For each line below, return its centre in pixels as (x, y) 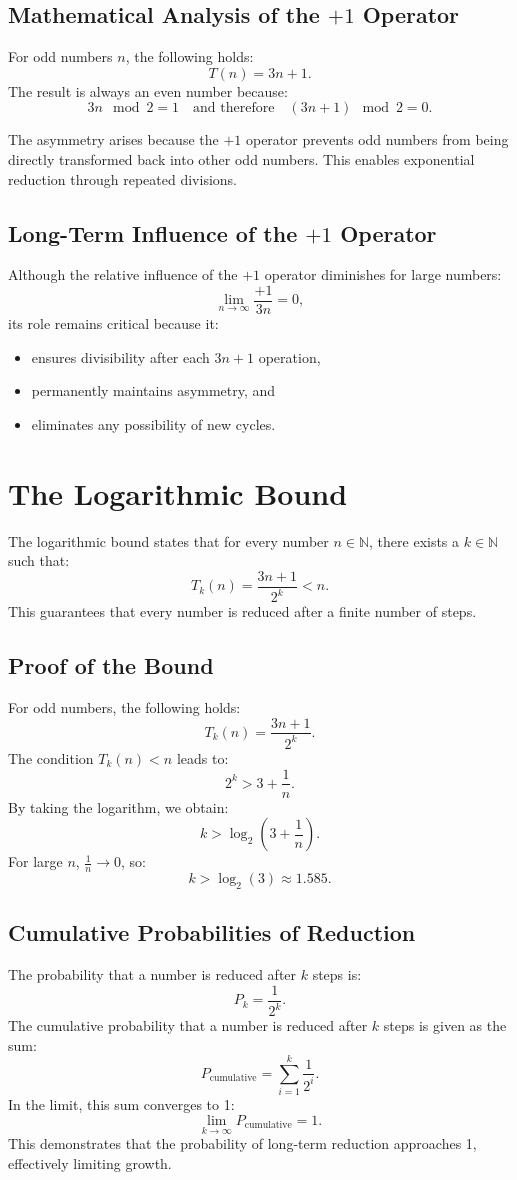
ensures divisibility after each (120, 356)
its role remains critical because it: (113, 323)
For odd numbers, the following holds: (124, 706)
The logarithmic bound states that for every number (168, 540)
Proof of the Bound (111, 665)
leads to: (202, 757)
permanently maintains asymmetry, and (153, 390)
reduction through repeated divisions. (122, 178)
